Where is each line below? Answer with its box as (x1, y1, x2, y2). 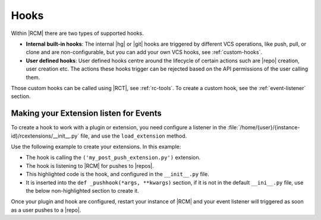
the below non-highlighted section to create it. (26, 187, 139, 194)
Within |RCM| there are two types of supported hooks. (11, 30, 144, 37)
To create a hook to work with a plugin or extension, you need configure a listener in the (11, 124, 226, 131)
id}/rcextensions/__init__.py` (11, 132, 80, 139)
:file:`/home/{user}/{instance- (227, 124, 300, 131)
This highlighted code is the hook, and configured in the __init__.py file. (26, 171, 209, 178)
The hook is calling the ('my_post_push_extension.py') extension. (26, 154, 201, 161)
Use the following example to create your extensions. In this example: (11, 143, 181, 150)
